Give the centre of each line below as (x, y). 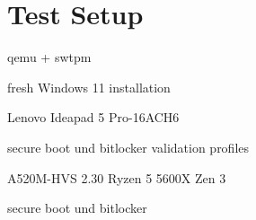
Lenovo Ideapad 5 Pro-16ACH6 (93, 117)
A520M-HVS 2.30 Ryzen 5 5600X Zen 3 (117, 177)
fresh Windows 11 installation (89, 87)
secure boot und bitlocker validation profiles (128, 147)
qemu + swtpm (49, 57)
